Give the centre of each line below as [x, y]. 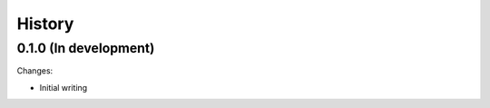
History [45, 24]
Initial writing [64, 87]
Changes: [35, 71]
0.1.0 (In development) [86, 48]
